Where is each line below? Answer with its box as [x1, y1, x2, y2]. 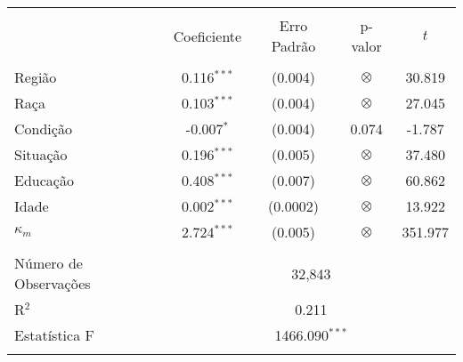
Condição [14, 118, 72, 139]
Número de [14, 253, 83, 273]
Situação [14, 144, 68, 165]
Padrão [271, 36, 316, 56]
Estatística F [14, 325, 94, 345]
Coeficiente [173, 25, 242, 46]
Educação [14, 170, 74, 190]
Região [14, 67, 57, 87]
